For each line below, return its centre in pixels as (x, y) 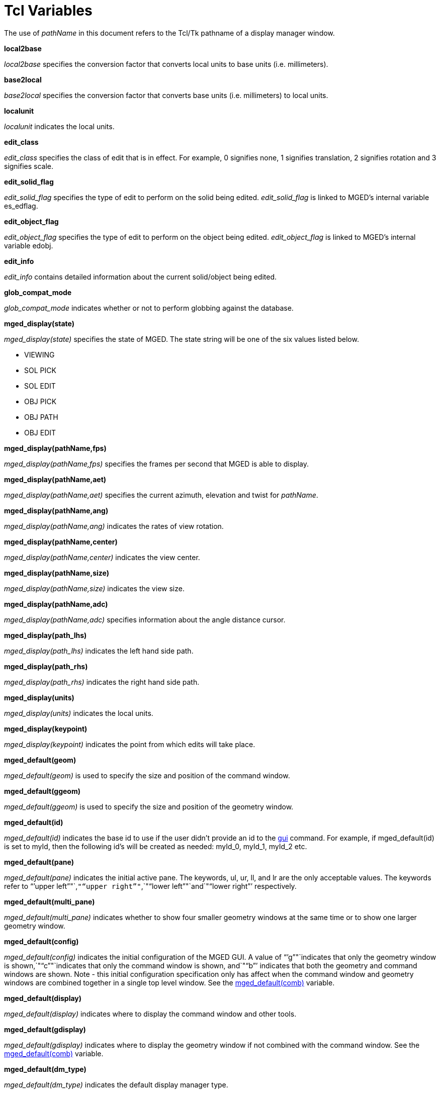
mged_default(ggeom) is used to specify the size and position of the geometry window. (149, 806)
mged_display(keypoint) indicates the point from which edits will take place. (130, 744)
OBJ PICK (40, 401)
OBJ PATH (41, 417)
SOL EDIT (40, 386)
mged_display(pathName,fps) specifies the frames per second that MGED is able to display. (157, 464)
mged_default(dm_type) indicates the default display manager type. (116, 1084)
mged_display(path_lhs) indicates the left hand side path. (99, 651)
